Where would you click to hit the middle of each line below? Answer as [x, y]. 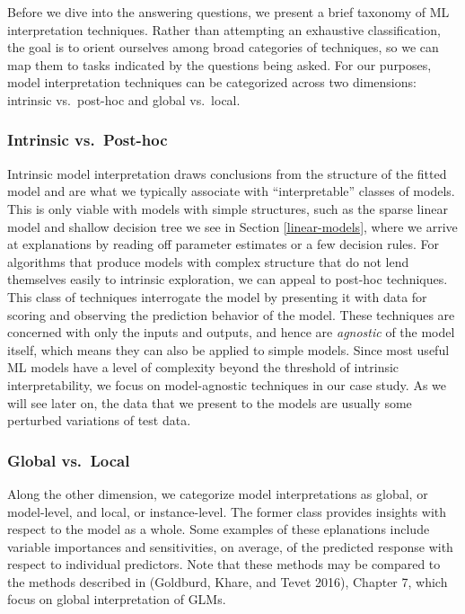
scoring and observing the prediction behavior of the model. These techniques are [231, 314]
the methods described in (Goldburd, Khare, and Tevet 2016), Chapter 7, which [228, 581]
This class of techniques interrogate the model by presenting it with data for [217, 296]
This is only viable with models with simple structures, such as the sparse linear [228, 208]
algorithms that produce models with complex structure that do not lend [208, 261]
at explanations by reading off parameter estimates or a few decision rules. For [224, 244]
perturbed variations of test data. [99, 420]
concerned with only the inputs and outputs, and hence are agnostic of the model [231, 332]
